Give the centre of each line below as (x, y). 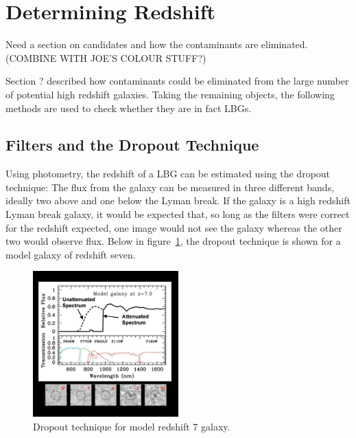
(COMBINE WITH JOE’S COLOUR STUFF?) (106, 57)
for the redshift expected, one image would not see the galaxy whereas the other (174, 227)
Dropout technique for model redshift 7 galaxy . (132, 427)
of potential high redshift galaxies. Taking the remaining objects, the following (170, 94)
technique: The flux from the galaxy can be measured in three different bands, (170, 187)
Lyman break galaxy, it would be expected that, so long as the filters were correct (178, 214)
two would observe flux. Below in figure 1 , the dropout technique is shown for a (173, 241)
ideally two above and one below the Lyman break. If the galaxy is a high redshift (178, 200)
